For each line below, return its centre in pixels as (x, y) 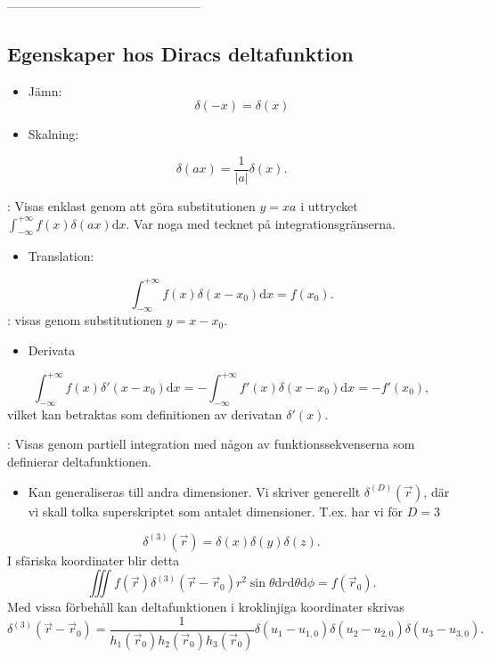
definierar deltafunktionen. (79, 461)
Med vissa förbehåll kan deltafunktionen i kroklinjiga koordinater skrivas (206, 607)
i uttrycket (329, 206)
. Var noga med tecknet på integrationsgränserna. (261, 223)
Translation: (61, 256)
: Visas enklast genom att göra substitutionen (131, 206)
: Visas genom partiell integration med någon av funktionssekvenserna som (211, 444)
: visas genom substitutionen (85, 320)
